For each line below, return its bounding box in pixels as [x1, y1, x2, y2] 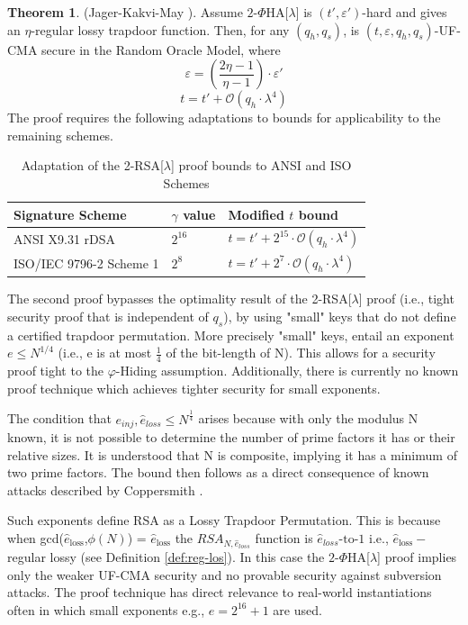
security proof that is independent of [7, 306, 209, 325]
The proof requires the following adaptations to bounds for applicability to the [7, 108, 441, 127]
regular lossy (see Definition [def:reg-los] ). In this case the [7, 548, 325, 566]
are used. [273, 600, 322, 619]
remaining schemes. [7, 125, 114, 144]
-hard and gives [362, 3, 447, 21]
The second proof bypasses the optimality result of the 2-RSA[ [7, 289, 352, 308]
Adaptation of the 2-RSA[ [21, 156, 164, 175]
